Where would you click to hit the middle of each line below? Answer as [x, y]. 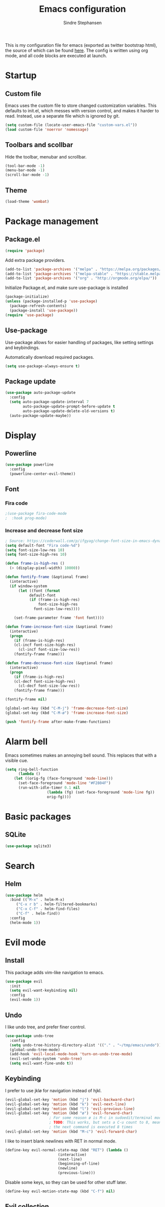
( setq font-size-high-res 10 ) [36, 555]
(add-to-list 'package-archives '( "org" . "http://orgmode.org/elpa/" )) [81, 278]
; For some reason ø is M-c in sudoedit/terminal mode [106, 1118]
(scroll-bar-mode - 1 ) [27, 175]
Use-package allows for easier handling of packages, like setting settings [79, 342]
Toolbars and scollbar [39, 145]
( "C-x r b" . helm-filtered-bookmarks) [57, 904]
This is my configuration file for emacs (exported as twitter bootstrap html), [81, 45]
